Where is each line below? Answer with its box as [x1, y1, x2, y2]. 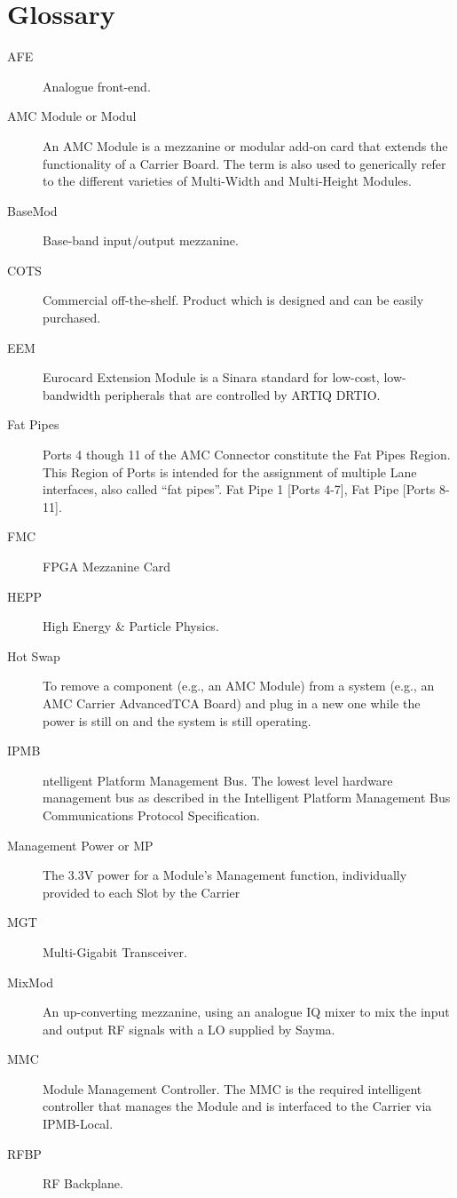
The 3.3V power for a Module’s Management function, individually [43, 866, 407, 884]
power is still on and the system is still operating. [43, 711, 311, 730]
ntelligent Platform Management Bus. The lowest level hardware [43, 771, 393, 789]
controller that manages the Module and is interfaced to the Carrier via [43, 1097, 432, 1115]
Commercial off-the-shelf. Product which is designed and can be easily [43, 291, 424, 309]
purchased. [43, 308, 101, 327]
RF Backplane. [43, 1174, 123, 1193]
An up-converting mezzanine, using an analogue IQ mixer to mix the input [43, 1002, 450, 1021]
